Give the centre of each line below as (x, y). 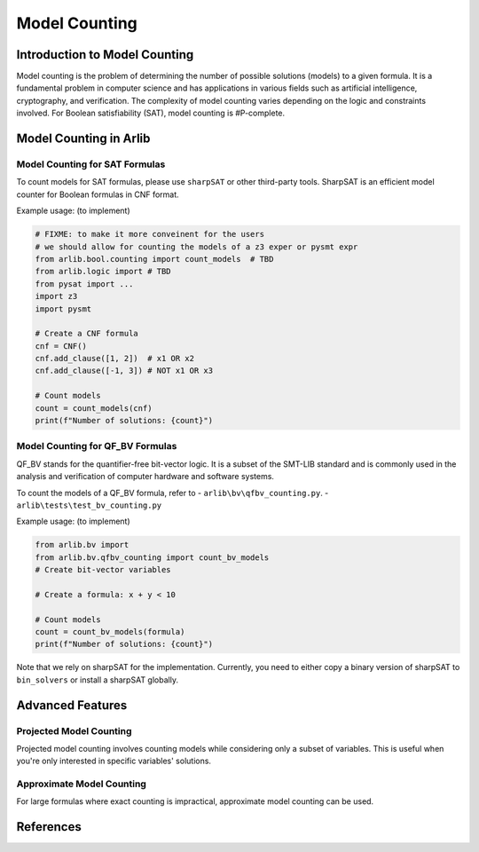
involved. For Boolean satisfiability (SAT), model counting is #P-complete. (151, 113)
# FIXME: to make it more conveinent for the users (150, 234)
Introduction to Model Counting (105, 55)
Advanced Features (72, 705)
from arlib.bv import (82, 545)
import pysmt (63, 309)
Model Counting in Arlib (83, 139)
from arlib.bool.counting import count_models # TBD (154, 259)
